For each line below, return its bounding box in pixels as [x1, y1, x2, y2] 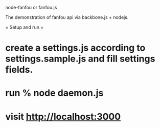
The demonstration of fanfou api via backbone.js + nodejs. [5, 14, 129, 20]
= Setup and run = [5, 24, 44, 30]
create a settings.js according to [5, 42, 146, 54]
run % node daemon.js [5, 87, 104, 99]
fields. [5, 64, 33, 76]
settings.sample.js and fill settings [5, 53, 155, 65]
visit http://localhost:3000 [5, 111, 121, 122]
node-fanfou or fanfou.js [5, 5, 57, 10]
